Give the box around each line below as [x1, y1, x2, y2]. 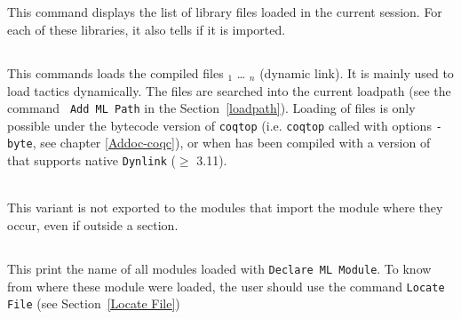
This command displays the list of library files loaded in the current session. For [7, 3, 442, 21]
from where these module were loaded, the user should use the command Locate [7, 276, 445, 295]
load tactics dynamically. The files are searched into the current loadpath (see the [7, 81, 451, 100]
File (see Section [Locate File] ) [7, 294, 180, 313]
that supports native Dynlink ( [7, 151, 176, 170]
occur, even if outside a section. [7, 215, 179, 234]
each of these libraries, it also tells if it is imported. [7, 20, 286, 38]
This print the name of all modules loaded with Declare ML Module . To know [7, 259, 432, 277]
